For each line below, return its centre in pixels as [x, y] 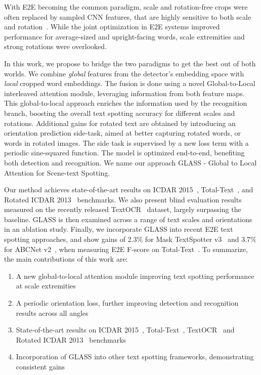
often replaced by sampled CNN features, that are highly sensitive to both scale [128, 16]
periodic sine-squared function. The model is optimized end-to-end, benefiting [124, 153]
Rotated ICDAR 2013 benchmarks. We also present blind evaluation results [123, 199]
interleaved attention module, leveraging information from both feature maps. [124, 93]
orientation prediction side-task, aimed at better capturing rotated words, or [122, 133]
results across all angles [52, 312]
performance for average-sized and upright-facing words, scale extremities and [124, 36]
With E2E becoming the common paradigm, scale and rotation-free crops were [126, 7]
